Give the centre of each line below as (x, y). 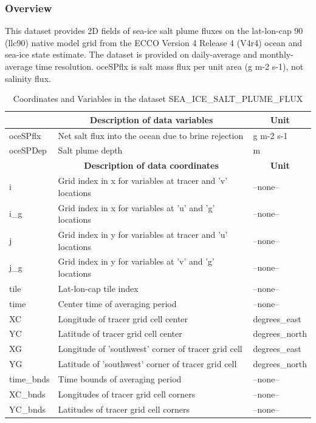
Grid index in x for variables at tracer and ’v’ (143, 181)
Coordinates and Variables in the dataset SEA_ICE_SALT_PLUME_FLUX (158, 99)
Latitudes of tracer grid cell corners (124, 409)
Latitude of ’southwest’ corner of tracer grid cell (147, 364)
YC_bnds (27, 409)
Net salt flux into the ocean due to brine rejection (151, 135)
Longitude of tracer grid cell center (123, 318)
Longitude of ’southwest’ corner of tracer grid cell (150, 349)
